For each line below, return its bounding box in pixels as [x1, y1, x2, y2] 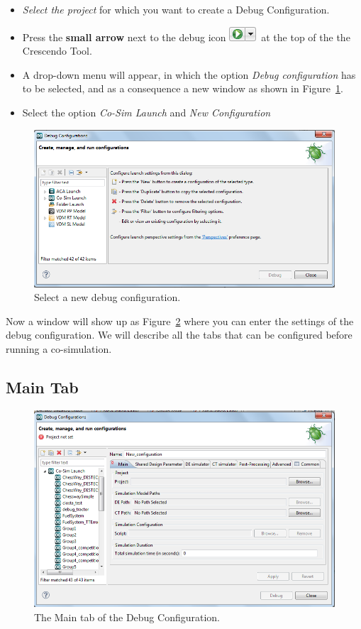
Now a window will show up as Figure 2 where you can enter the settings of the [6, 313, 354, 328]
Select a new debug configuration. [34, 290, 181, 305]
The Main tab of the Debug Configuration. [34, 610, 220, 624]
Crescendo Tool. [22, 43, 92, 58]
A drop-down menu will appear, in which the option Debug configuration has [22, 67, 356, 82]
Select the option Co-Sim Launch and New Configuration [22, 104, 271, 119]
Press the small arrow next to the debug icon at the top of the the [22, 29, 350, 44]
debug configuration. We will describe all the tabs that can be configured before [6, 327, 352, 342]
